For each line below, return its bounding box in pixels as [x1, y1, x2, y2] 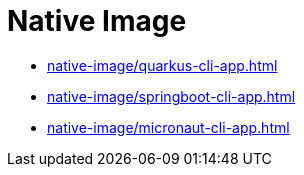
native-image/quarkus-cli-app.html [47, 56, 278, 74]
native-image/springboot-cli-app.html [47, 87, 296, 105]
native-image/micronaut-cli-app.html [47, 118, 290, 136]
